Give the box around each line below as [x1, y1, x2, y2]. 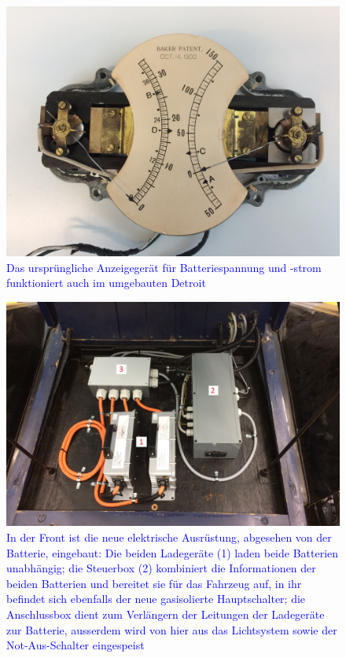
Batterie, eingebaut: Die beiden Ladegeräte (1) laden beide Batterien [6, 544, 339, 561]
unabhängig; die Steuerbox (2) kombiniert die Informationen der [6, 560, 316, 576]
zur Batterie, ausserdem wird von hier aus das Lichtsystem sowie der [6, 621, 337, 638]
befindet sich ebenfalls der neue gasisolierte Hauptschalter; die [6, 590, 306, 607]
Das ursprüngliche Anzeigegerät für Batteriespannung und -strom [6, 259, 322, 275]
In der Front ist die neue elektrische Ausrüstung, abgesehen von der [6, 529, 332, 546]
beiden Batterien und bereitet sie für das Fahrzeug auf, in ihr [6, 575, 302, 591]
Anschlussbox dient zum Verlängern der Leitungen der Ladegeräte [6, 606, 325, 623]
